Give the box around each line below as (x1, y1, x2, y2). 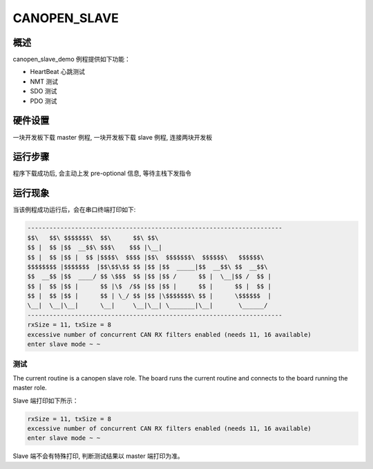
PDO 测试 (30, 97, 57, 105)
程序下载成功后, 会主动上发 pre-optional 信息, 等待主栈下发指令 (12, 169, 191, 178)
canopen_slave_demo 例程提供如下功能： (12, 55, 131, 64)
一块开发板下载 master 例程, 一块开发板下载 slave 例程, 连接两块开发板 (12, 133, 213, 141)
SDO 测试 (30, 87, 57, 95)
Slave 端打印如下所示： (12, 396, 79, 405)
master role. (12, 384, 48, 392)
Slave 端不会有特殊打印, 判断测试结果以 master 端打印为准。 (12, 452, 184, 460)
